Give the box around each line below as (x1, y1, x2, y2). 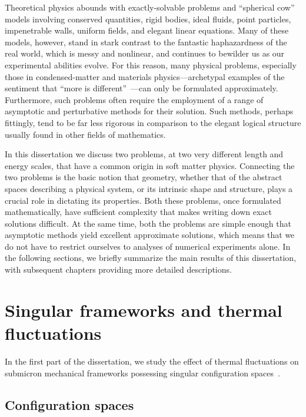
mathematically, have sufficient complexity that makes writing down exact (5, 206, 272, 218)
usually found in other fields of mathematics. (5, 128, 166, 140)
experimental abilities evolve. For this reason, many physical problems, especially (5, 58, 297, 71)
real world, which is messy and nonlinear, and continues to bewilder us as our (5, 47, 285, 59)
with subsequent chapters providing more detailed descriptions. (5, 263, 232, 276)
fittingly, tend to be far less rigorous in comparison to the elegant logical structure (5, 116, 301, 128)
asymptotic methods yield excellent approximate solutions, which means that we (5, 229, 295, 241)
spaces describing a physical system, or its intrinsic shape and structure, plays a (5, 182, 293, 194)
